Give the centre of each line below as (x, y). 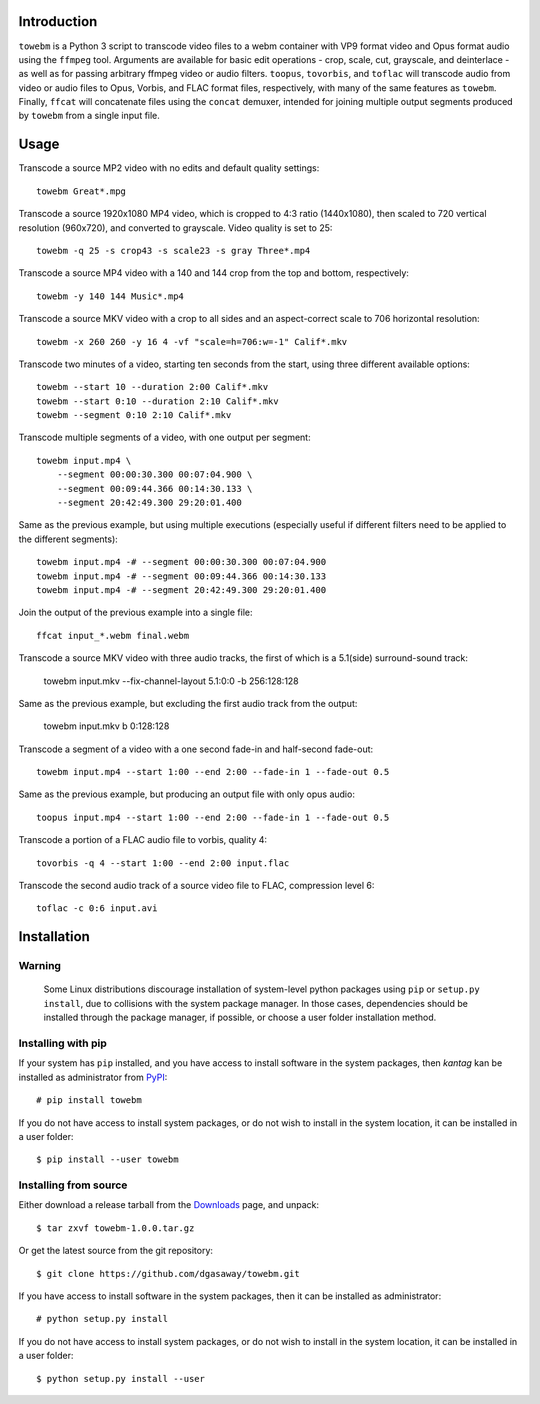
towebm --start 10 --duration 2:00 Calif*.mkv (152, 387)
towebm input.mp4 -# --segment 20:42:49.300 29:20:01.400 (181, 589)
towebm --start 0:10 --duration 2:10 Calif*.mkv (157, 401)
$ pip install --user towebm (107, 1159)
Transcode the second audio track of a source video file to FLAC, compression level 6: (196, 886)
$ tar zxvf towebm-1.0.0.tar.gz (115, 1228)
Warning (40, 966)
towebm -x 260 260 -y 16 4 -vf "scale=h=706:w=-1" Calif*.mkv (192, 341)
